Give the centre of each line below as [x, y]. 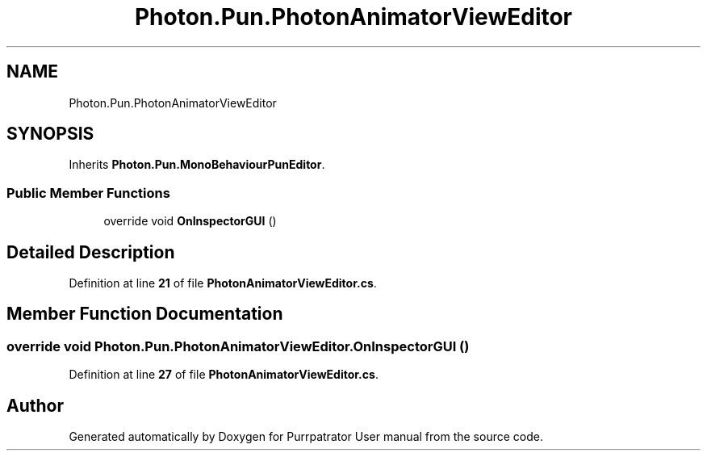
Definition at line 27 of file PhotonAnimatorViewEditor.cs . [224, 375]
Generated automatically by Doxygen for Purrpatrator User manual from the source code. [306, 437]
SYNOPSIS [50, 134]
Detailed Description [91, 252]
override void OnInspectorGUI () [190, 221]
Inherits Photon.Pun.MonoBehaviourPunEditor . [197, 165]
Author [35, 405]
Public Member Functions [88, 193]
